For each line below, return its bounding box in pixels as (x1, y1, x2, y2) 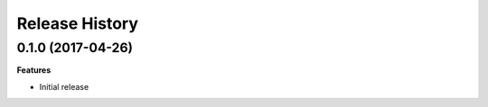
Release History (16, 13, 139, 33)
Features (16, 65, 52, 76)
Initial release (39, 81, 89, 92)
